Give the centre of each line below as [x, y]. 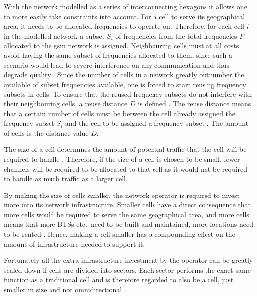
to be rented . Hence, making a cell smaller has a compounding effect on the [120, 234]
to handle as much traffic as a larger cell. [66, 178]
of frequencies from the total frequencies [176, 35]
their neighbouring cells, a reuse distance [66, 103]
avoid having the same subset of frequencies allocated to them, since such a [118, 55]
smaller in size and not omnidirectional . [65, 289]
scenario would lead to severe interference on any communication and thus [117, 65]
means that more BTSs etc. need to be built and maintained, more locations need [128, 224]
